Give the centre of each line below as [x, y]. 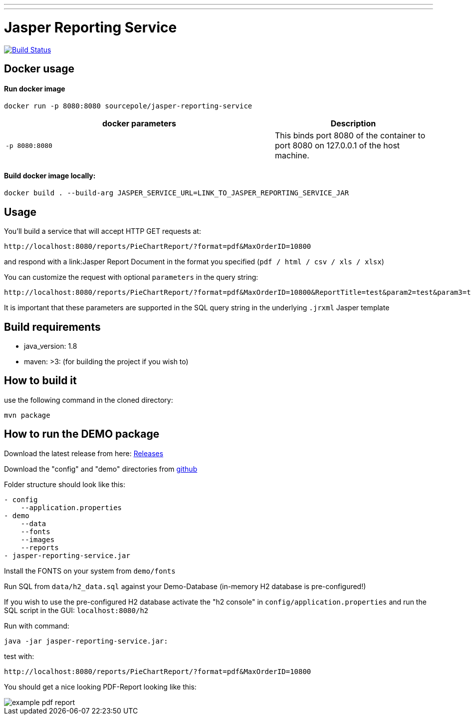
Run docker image [35, 88]
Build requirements [52, 327]
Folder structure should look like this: [65, 484]
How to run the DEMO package [82, 434]
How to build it [40, 381]
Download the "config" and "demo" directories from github [101, 469]
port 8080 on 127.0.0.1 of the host [338, 146]
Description [353, 124]
